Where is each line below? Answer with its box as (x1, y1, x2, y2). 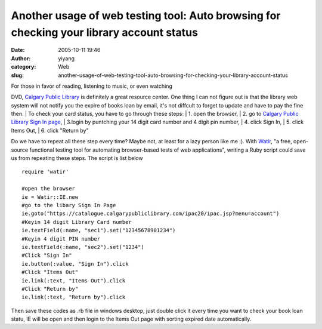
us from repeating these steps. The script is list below (11, 155, 143, 162)
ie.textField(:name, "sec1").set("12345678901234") (21, 227, 176, 234)
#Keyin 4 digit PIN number (21, 235, 101, 242)
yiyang (58, 54, 75, 62)
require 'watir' (21, 168, 69, 176)
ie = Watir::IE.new (21, 193, 79, 200)
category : (11, 63, 36, 70)
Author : (11, 54, 31, 62)
